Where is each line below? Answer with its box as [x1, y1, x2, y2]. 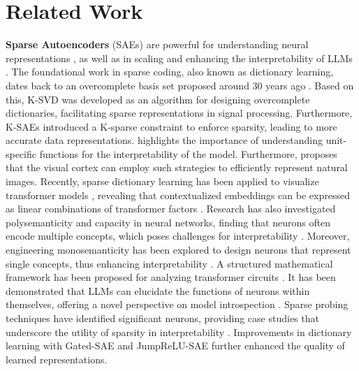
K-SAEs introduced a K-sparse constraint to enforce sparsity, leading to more [6, 119, 337, 133]
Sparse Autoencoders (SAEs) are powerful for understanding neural [6, 37, 309, 52]
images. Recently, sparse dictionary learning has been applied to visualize [6, 174, 319, 189]
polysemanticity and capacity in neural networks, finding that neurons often [6, 214, 331, 229]
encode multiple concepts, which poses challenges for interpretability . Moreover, [6, 228, 350, 243]
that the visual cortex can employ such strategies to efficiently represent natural [6, 160, 348, 175]
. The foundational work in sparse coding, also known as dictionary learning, [6, 64, 334, 79]
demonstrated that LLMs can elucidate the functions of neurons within [6, 283, 310, 298]
